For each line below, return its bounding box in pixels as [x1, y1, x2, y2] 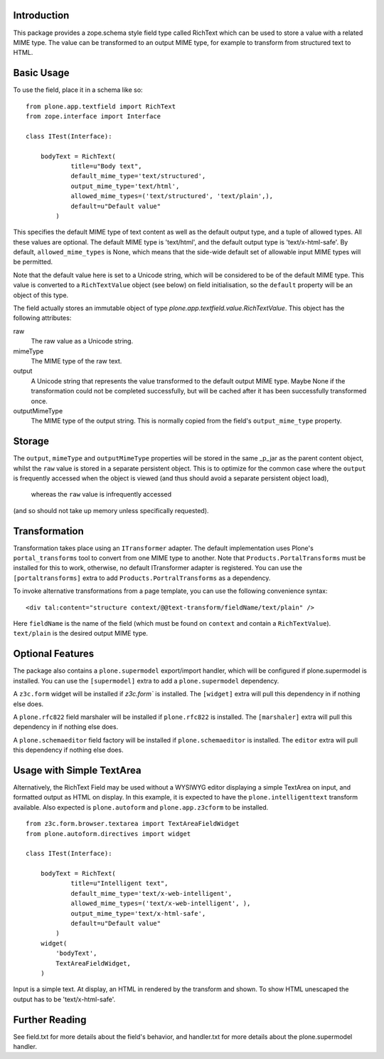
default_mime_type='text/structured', [70, 172, 206, 180]
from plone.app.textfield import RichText [26, 102, 176, 110]
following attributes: [13, 314, 72, 322]
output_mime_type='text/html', [70, 182, 180, 190]
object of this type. [13, 291, 69, 299]
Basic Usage [13, 67, 70, 79]
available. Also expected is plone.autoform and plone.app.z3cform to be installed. [13, 802, 269, 812]
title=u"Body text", [70, 162, 142, 170]
